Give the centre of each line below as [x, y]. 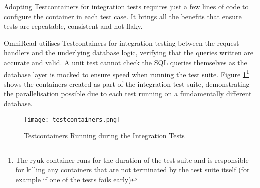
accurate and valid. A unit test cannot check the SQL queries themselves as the [126, 62]
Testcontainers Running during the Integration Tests [104, 135]
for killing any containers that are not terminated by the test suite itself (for [133, 169]
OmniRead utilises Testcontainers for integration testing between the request [122, 43]
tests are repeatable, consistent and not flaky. [73, 26]
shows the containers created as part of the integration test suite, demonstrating [127, 84]
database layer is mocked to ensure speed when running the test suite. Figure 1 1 [127, 73]
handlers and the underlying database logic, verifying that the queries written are [129, 53]
